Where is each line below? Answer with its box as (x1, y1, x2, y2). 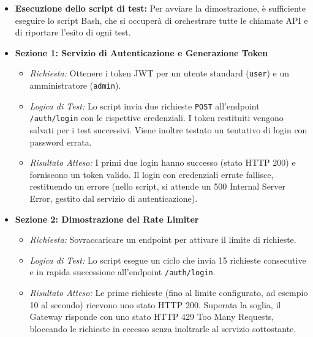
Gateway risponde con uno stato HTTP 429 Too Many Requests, (29, 310, 274, 323)
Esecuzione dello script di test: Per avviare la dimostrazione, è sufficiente (15, 2, 306, 14)
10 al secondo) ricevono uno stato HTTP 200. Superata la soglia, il (29, 298, 281, 311)
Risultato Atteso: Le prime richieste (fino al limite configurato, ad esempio (29, 286, 308, 298)
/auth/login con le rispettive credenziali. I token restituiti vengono (29, 111, 284, 124)
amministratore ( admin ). (29, 79, 121, 92)
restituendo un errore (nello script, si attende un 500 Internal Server (29, 180, 286, 193)
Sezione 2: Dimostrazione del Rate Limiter (15, 212, 199, 225)
